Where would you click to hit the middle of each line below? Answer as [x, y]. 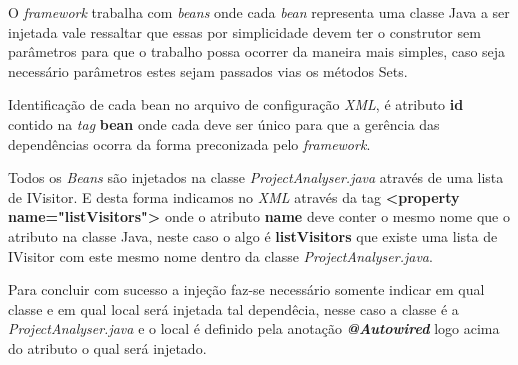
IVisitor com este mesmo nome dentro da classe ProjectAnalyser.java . [220, 255]
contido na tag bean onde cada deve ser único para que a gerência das [224, 123]
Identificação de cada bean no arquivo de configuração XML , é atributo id [236, 104]
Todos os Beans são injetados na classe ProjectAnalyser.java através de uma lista [256, 177]
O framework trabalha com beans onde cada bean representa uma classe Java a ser [259, 12]
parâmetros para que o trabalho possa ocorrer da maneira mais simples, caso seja [257, 51]
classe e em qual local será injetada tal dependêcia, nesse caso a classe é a [233, 308]
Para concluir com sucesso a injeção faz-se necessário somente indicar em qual [246, 289]
